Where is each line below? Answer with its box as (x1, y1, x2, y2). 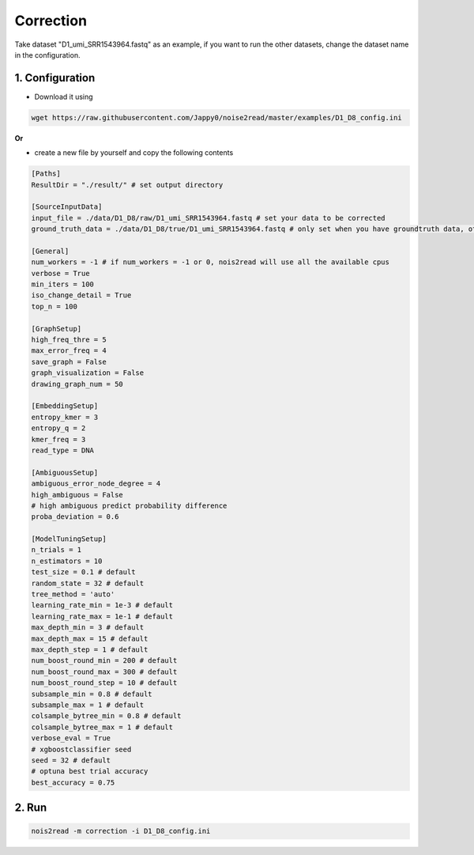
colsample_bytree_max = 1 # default (31, 722, 174, 732)
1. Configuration (14, 71, 96, 85)
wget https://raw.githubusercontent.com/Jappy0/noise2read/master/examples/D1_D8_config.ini (31, 113, 402, 122)
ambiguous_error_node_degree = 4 (31, 479, 161, 488)
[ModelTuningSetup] (31, 535, 107, 543)
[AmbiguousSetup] (31, 467, 99, 477)
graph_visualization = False (31, 369, 145, 377)
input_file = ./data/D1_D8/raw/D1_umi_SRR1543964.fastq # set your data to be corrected (31, 214, 386, 222)
